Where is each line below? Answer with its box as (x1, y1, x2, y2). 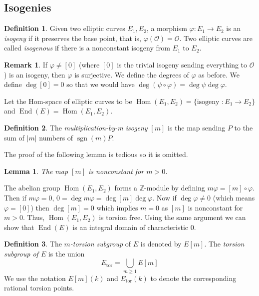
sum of (4, 132, 24, 142)
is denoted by (140, 238, 182, 249)
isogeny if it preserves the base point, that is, (4, 32, 142, 43)
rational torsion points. (4, 282, 74, 293)
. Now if (152, 192, 177, 202)
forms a (114, 182, 138, 193)
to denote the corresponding (150, 272, 237, 283)
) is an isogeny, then (4, 69, 65, 79)
